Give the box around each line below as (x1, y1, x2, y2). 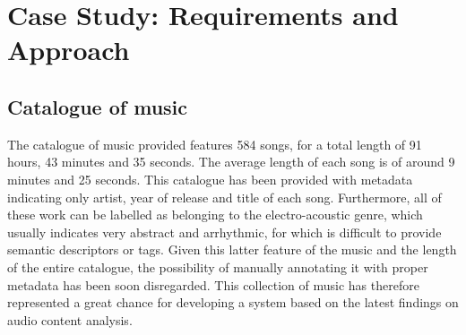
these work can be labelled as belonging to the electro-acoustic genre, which (7, 205, 423, 224)
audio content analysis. (7, 310, 133, 329)
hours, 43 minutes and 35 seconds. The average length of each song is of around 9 (7, 152, 455, 171)
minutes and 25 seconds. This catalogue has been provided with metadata (7, 169, 413, 188)
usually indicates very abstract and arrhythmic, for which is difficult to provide (7, 222, 442, 241)
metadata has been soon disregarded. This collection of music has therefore (7, 275, 419, 294)
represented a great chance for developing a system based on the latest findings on (7, 293, 459, 312)
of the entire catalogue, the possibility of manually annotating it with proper (7, 257, 428, 276)
